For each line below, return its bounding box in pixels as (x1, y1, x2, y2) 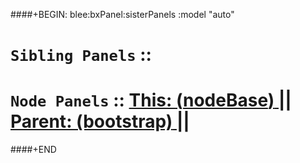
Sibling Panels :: (10, 44, 152, 66)
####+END (10, 144, 57, 156)
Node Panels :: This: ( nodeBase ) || (10, 89, 292, 112)
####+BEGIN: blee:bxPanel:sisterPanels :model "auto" (10, 9, 235, 20)
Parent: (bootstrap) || (10, 110, 190, 133)
